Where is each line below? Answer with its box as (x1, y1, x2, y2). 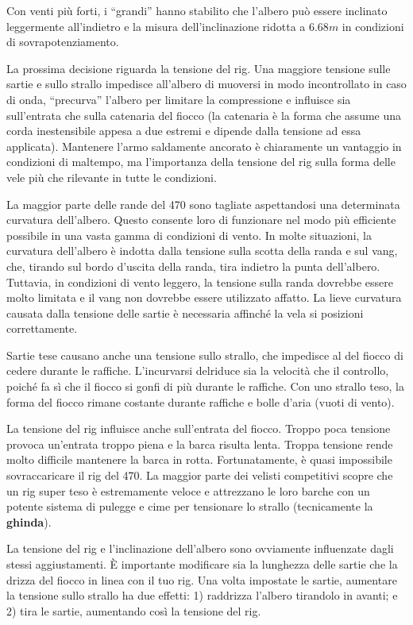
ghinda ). (6, 513, 52, 530)
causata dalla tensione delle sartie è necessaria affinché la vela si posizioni (6, 304, 364, 321)
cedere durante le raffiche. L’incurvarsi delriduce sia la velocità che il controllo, (6, 362, 389, 379)
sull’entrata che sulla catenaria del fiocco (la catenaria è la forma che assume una (6, 106, 402, 123)
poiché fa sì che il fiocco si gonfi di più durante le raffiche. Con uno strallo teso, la (6, 378, 404, 395)
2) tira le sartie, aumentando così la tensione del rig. (6, 602, 261, 619)
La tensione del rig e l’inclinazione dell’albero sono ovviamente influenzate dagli (6, 540, 394, 557)
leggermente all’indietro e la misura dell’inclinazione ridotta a (6, 17, 306, 34)
